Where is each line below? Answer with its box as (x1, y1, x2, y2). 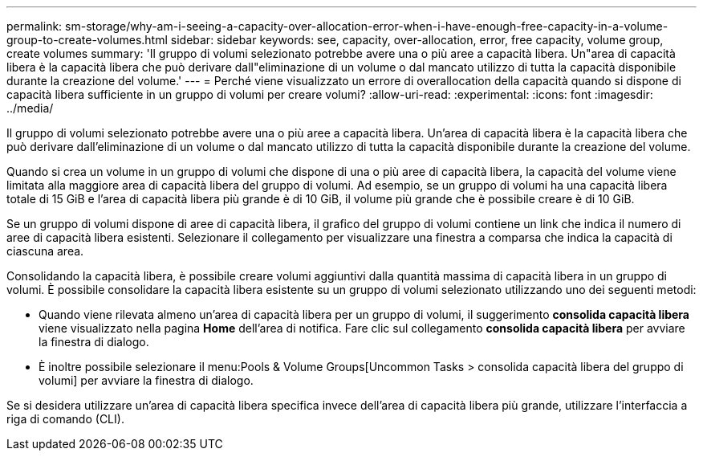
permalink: (6, 19, 63, 33)
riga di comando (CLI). (6, 412, 124, 426)
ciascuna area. (6, 244, 84, 258)
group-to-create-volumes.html (6, 33, 168, 47)
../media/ (6, 101, 54, 115)
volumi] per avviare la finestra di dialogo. (39, 373, 254, 387)
